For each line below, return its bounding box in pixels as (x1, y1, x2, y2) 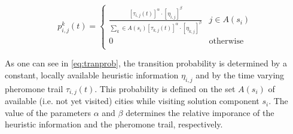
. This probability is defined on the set (94, 82, 236, 95)
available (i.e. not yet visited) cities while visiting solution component (5, 95, 260, 107)
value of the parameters (5, 106, 91, 118)
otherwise (209, 37, 244, 46)
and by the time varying (196, 68, 285, 81)
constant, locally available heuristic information (5, 68, 179, 81)
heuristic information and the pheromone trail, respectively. (5, 118, 223, 130)
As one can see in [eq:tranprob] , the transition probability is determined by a (5, 57, 287, 69)
